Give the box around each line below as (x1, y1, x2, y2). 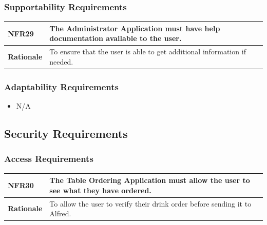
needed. (49, 56, 73, 67)
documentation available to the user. (49, 33, 182, 44)
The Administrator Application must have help (49, 23, 220, 33)
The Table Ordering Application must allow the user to (49, 175, 250, 186)
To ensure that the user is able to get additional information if (49, 46, 246, 57)
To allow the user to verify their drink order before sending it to (49, 198, 252, 209)
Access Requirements (4, 152, 93, 165)
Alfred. (49, 208, 71, 219)
